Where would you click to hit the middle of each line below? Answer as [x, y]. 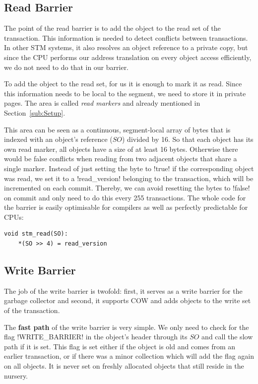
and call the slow [227, 337]
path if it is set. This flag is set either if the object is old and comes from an [120, 346]
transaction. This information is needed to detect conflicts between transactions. [126, 37]
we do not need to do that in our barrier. [66, 67]
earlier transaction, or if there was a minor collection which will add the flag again [129, 356]
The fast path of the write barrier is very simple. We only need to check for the [127, 327]
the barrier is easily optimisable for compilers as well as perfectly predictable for [126, 207]
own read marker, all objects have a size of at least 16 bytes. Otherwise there [121, 149]
